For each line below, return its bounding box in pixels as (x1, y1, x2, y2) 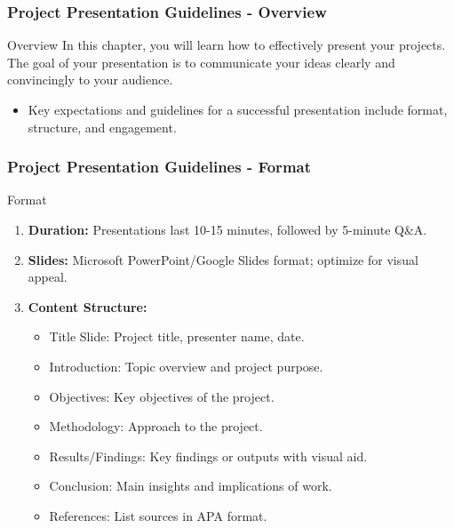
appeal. (28, 268, 68, 286)
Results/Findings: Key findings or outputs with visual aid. (49, 446, 368, 465)
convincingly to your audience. (7, 70, 173, 89)
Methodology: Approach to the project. (49, 417, 263, 436)
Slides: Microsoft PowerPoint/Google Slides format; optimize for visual (28, 250, 418, 268)
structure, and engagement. (28, 117, 177, 136)
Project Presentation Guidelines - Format (7, 156, 312, 178)
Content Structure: (28, 297, 147, 316)
